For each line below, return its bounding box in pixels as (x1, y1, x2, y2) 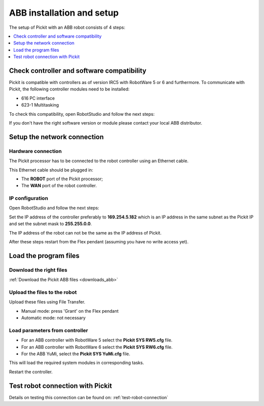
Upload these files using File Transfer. (9, 299, 86, 305)
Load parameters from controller (9, 327, 88, 334)
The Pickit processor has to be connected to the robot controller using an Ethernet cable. (9, 158, 189, 164)
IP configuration (9, 195, 48, 202)
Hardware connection (9, 148, 62, 154)
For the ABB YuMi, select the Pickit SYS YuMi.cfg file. (21, 351, 131, 357)
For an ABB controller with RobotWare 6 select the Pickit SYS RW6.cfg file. (21, 344, 173, 350)
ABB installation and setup (9, 7, 119, 18)
